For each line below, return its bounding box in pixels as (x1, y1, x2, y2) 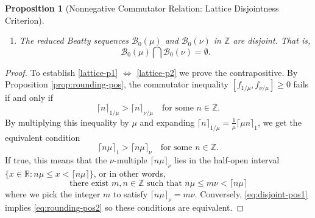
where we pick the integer (5, 188, 101, 200)
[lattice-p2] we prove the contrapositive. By (136, 66, 298, 78)
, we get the (257, 115, 302, 128)
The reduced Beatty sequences (19, 34, 129, 47)
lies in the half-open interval (174, 153, 280, 166)
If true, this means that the (5, 153, 107, 166)
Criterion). (5, 13, 44, 26)
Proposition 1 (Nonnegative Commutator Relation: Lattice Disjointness (5, 2, 279, 14)
